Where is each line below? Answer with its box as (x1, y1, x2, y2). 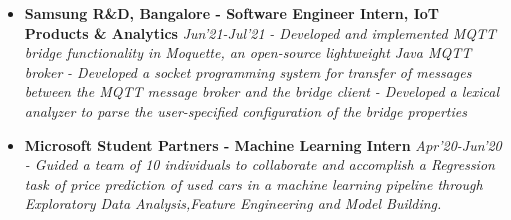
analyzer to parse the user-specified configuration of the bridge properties (24, 100, 467, 121)
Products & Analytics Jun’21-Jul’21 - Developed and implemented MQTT (24, 22, 497, 43)
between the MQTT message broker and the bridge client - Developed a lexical (24, 81, 500, 102)
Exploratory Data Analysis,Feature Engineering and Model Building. (24, 193, 442, 214)
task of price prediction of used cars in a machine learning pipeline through (24, 173, 483, 194)
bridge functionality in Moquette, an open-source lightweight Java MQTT (24, 42, 472, 63)
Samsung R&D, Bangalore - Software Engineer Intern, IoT (24, 3, 439, 23)
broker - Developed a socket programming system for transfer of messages (24, 61, 472, 82)
